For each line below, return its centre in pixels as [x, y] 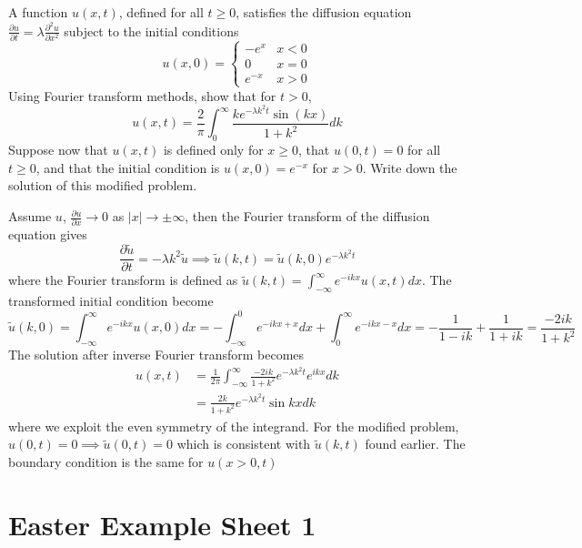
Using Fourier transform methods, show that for [142, 95]
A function [38, 12]
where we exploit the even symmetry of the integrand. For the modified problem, [234, 426]
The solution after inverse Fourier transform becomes [156, 354]
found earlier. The [415, 444]
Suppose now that [58, 150]
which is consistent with [244, 444]
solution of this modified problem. [103, 185]
